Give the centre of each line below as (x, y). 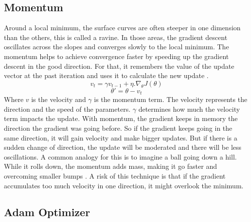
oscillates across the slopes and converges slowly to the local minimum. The (117, 47)
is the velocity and (59, 99)
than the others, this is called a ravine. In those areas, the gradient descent (116, 37)
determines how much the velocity (189, 109)
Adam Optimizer (47, 212)
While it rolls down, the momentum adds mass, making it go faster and (110, 166)
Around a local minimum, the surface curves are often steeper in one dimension (122, 28)
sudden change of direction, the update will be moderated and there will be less (123, 147)
